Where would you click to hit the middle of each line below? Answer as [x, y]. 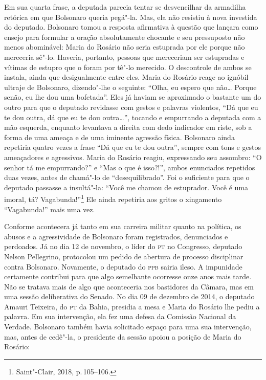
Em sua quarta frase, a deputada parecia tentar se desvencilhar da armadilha [125, 7]
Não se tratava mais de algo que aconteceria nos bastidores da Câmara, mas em [129, 286]
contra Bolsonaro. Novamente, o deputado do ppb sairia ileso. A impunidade [123, 266]
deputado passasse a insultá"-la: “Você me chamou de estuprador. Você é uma [126, 187]
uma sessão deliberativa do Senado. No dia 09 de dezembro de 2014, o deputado [129, 296]
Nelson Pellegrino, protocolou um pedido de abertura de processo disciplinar [124, 256]
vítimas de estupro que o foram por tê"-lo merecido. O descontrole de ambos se [128, 67]
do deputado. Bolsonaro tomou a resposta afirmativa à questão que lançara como [131, 27]
